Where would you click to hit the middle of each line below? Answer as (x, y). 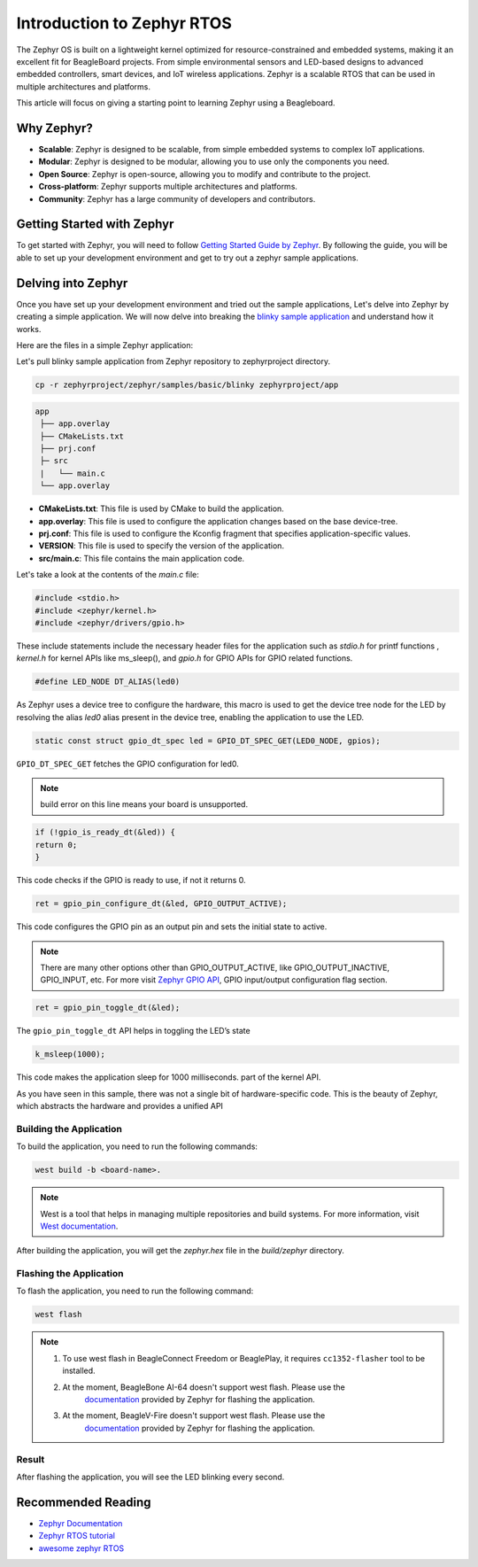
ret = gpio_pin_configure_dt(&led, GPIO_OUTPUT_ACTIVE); (161, 904)
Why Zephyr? (54, 128)
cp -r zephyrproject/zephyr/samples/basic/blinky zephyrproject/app (187, 385)
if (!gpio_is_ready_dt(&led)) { (105, 832)
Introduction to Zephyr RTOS (124, 23)
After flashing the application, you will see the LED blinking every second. (150, 1477)
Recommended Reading (84, 1502)
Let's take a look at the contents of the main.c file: (108, 575)
